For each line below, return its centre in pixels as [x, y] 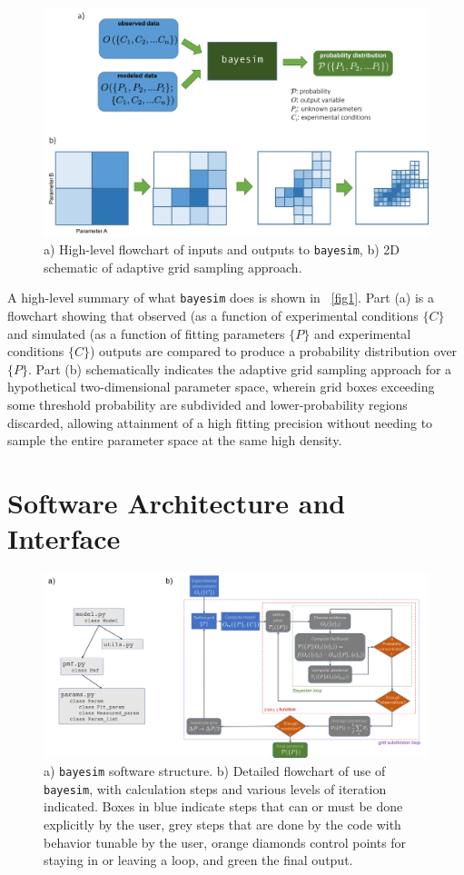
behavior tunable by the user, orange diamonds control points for [225, 842]
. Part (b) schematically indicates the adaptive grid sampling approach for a [240, 368]
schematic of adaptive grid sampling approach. [173, 267]
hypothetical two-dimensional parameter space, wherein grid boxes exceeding [221, 387]
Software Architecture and [177, 503]
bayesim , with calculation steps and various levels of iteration [215, 788]
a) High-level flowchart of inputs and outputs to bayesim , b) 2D [222, 249]
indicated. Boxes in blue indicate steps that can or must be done [223, 806]
